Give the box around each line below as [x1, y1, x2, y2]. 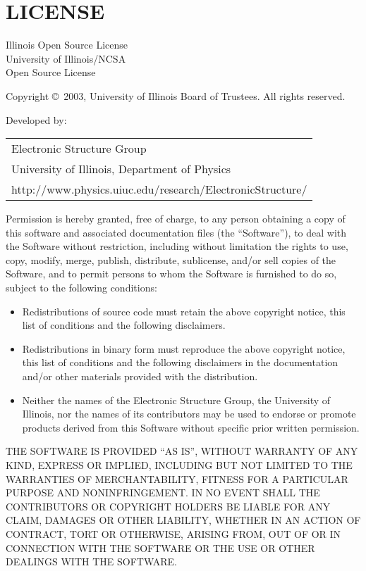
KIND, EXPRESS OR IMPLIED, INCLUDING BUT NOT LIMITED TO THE [6, 458, 353, 472]
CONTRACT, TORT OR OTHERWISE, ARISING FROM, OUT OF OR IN [6, 526, 341, 541]
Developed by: [6, 112, 67, 127]
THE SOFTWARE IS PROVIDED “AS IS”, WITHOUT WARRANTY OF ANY [6, 444, 358, 458]
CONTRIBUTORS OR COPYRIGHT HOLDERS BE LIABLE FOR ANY [6, 498, 331, 513]
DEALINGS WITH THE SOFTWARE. [6, 554, 177, 569]
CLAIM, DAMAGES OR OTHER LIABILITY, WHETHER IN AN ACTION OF [6, 513, 361, 527]
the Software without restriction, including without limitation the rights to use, [6, 239, 348, 253]
